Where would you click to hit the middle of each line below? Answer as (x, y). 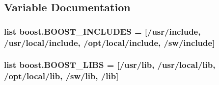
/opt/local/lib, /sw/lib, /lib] (61, 76)
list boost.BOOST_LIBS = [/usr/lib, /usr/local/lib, (110, 65)
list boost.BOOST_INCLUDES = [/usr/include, (102, 31)
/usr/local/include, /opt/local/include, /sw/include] (109, 42)
